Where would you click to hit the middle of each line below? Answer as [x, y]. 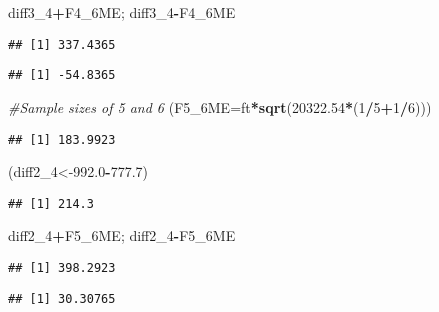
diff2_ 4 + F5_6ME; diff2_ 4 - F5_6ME [122, 235]
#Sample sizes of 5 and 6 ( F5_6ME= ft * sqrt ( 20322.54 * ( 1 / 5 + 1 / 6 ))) [220, 106]
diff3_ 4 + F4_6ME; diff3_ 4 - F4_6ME [122, 12]
